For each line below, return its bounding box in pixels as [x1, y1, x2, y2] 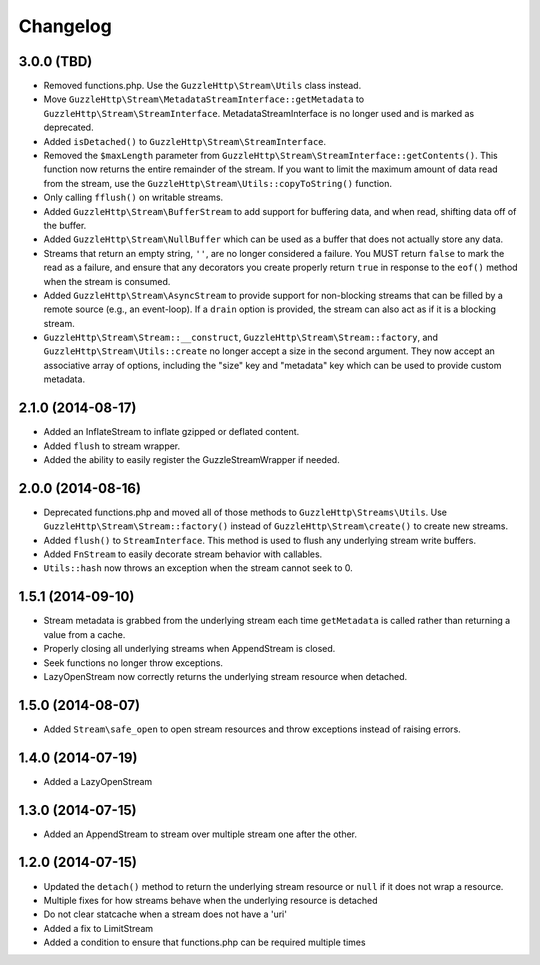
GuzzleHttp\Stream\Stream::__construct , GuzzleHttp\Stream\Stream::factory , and [43, 331, 439, 344]
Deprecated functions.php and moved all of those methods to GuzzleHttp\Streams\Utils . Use [43, 506, 448, 518]
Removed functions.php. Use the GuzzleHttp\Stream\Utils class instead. [43, 80, 362, 92]
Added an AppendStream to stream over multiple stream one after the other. [43, 828, 358, 840]
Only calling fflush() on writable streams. [43, 191, 224, 204]
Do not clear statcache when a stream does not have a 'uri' [43, 908, 287, 920]
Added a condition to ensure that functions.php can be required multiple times [43, 936, 366, 949]
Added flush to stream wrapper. [43, 440, 181, 452]
